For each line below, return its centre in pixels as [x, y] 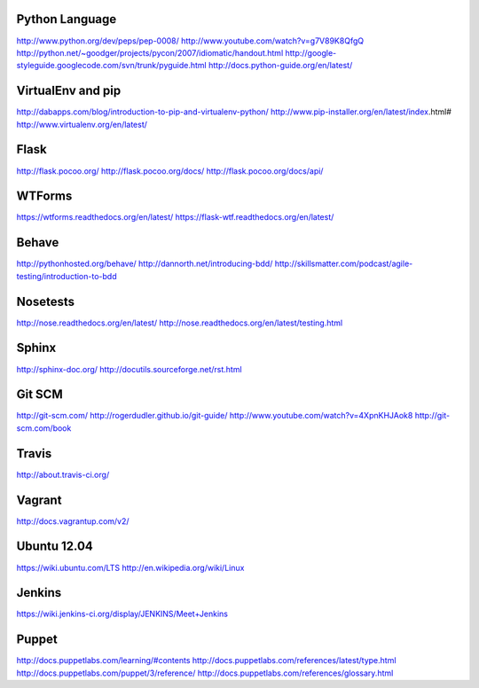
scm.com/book [44, 428]
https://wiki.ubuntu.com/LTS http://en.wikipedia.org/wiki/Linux [130, 567]
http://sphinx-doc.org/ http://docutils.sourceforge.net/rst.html [130, 369]
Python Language [67, 19]
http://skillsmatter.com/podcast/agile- [344, 264]
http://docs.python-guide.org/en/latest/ [281, 66]
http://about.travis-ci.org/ [63, 474]
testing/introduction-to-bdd [67, 276]
